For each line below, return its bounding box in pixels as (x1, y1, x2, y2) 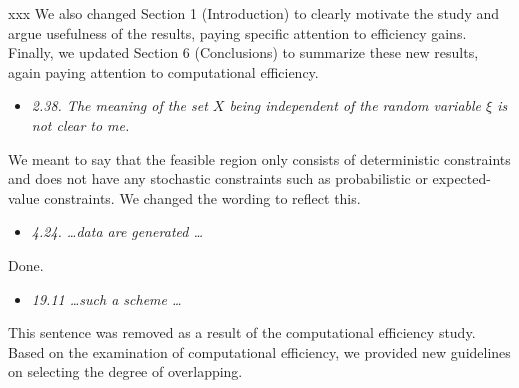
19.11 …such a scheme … (31, 288, 182, 309)
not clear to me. (31, 114, 130, 135)
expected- (432, 168, 491, 189)
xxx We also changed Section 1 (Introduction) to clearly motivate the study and (8, 3, 500, 23)
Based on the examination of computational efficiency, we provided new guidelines (8, 341, 511, 362)
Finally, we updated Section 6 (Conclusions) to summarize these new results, (8, 42, 479, 63)
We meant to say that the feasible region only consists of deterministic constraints (8, 148, 511, 169)
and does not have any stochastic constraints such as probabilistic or (8, 168, 428, 189)
